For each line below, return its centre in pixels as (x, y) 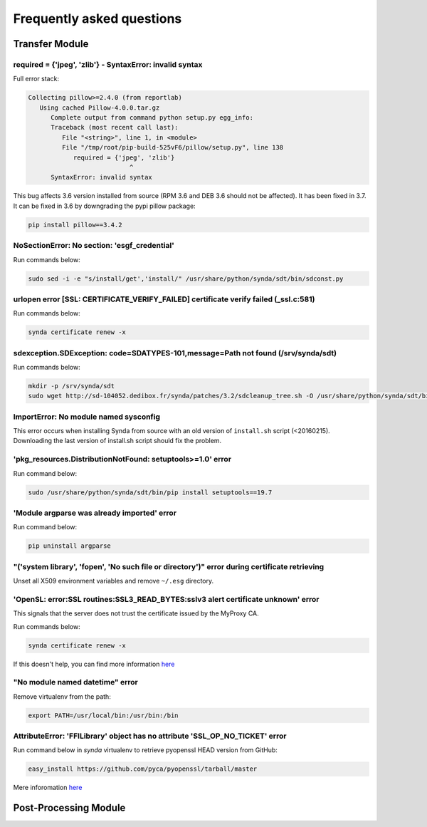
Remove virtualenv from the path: (62, 696)
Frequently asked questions (97, 19)
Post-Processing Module (69, 808)
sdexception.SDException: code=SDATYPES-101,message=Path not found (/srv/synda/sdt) (175, 353)
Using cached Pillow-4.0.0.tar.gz (100, 108)
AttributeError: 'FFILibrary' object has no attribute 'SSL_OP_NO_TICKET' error (150, 736)
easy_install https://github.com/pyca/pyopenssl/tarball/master (143, 769)
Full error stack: (36, 79)
